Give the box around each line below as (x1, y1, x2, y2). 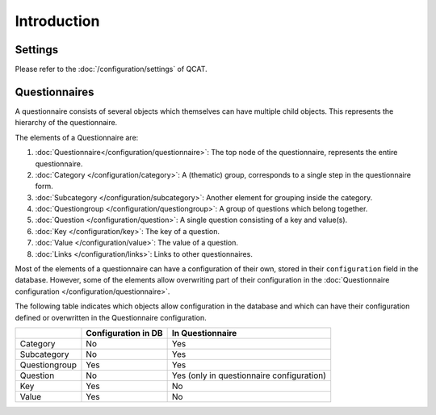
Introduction (15, 12, 100, 30)
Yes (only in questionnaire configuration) (171, 370, 327, 381)
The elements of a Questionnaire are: (15, 132, 139, 142)
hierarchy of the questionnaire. (15, 118, 118, 128)
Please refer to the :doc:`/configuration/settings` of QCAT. (15, 65, 208, 74)
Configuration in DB (86, 328, 163, 338)
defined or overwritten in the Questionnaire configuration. (15, 312, 208, 322)
